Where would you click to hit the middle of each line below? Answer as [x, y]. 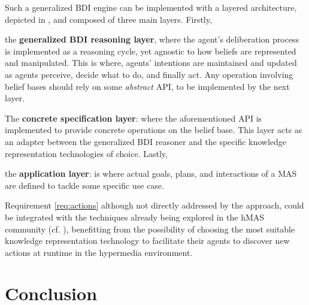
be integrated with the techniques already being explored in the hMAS [135, 217]
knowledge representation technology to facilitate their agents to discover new [147, 241]
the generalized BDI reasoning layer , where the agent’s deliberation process [152, 39]
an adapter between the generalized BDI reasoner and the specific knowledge [146, 141]
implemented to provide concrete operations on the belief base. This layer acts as [154, 130]
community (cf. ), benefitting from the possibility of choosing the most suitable [150, 229]
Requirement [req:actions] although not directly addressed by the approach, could [154, 205]
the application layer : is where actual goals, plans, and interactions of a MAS [151, 173]
